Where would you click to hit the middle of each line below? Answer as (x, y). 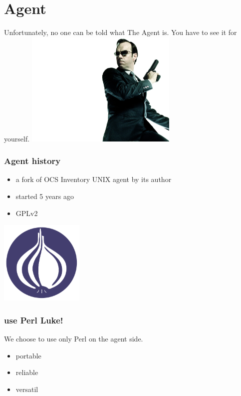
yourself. (17, 138)
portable (28, 355)
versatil (27, 389)
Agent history (32, 161)
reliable (27, 372)
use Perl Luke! (34, 320)
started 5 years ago (45, 196)
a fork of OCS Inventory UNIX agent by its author (94, 179)
